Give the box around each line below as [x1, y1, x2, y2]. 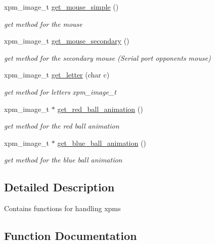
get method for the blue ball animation [4, 154, 122, 165]
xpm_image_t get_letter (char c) [4, 69, 110, 80]
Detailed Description [4, 179, 115, 195]
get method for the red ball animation [4, 120, 119, 131]
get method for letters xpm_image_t [4, 86, 116, 97]
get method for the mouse [4, 18, 82, 29]
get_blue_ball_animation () [57, 137, 146, 148]
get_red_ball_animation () [57, 103, 143, 114]
